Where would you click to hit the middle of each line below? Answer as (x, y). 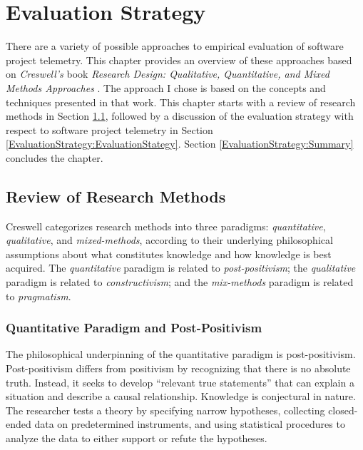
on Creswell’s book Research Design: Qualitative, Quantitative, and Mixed (168, 74)
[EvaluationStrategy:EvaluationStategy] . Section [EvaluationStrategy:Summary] (180, 144)
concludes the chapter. (55, 157)
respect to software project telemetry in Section (109, 129)
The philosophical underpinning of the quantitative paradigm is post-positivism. (181, 354)
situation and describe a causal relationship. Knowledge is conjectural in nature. (181, 396)
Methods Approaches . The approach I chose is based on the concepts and (166, 87)
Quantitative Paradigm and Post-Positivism (134, 328)
